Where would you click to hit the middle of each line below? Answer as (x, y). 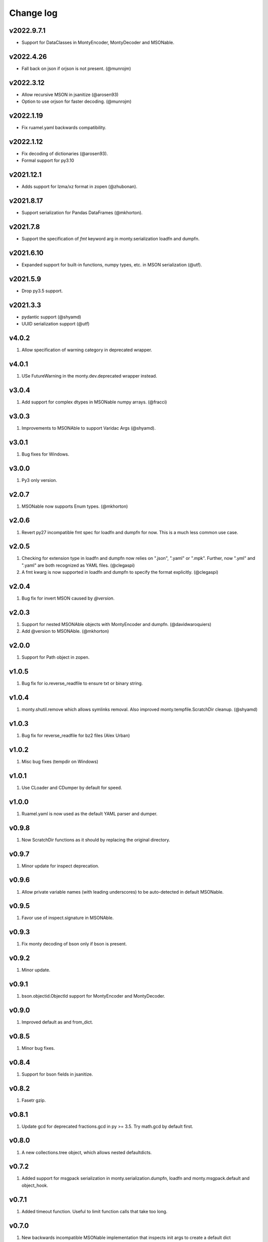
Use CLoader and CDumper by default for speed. (72, 787)
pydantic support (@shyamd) (51, 317)
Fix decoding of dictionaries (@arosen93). (65, 154)
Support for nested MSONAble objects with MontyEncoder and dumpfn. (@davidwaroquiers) (117, 624)
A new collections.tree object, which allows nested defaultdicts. (87, 1152)
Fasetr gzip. (34, 1100)
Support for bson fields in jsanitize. (57, 1074)
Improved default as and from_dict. (57, 1022)
